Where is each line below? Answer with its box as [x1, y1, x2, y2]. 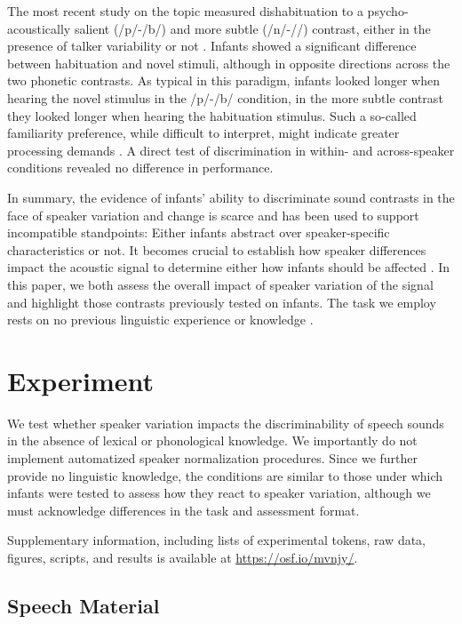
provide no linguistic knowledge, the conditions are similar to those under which [7, 466, 443, 484]
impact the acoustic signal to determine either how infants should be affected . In [7, 258, 450, 276]
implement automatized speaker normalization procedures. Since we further [7, 449, 418, 467]
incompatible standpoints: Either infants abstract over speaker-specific [7, 223, 390, 242]
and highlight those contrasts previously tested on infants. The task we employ [7, 292, 436, 311]
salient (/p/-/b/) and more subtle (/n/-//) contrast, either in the [74, 19, 431, 37]
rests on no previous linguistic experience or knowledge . [7, 310, 314, 329]
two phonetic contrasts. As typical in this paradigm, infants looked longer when [7, 71, 441, 90]
